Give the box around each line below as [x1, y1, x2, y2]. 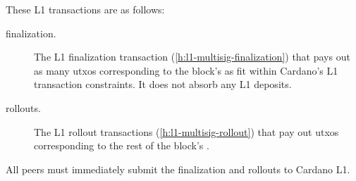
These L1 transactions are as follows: [6, 2, 165, 16]
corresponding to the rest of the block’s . [34, 138, 209, 153]
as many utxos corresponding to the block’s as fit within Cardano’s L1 [34, 63, 338, 77]
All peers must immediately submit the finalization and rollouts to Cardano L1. [6, 161, 350, 176]
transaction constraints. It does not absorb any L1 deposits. [34, 77, 292, 92]
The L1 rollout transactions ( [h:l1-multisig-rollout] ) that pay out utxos [34, 124, 339, 139]
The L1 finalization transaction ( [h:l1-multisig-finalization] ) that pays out [34, 49, 350, 64]
